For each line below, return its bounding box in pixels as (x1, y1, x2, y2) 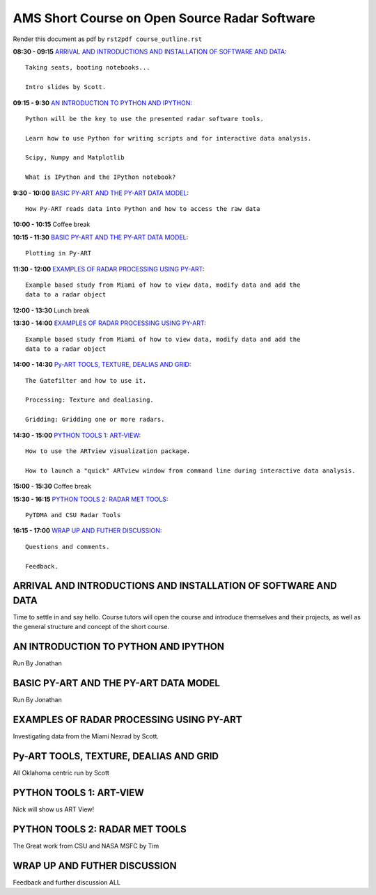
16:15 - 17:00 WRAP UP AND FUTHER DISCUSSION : (13, 526, 162, 535)
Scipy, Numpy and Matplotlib (25, 154, 125, 161)
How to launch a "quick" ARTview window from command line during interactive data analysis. (25, 466, 356, 475)
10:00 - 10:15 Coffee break (13, 220, 91, 229)
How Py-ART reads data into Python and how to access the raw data (25, 205, 260, 213)
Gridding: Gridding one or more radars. (25, 415, 165, 424)
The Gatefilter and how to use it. (25, 377, 147, 384)
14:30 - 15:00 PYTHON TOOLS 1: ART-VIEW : (13, 431, 141, 439)
